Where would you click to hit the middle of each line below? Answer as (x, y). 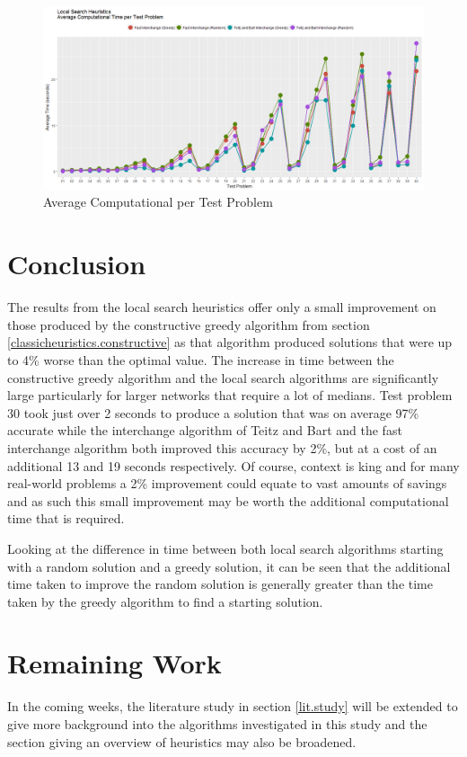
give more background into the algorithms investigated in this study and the (217, 724)
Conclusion (77, 264)
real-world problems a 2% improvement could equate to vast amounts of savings (227, 483)
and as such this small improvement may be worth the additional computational (228, 500)
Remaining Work (115, 663)
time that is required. (66, 518)
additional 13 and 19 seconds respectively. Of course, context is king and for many (233, 465)
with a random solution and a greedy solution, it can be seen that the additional (229, 566)
